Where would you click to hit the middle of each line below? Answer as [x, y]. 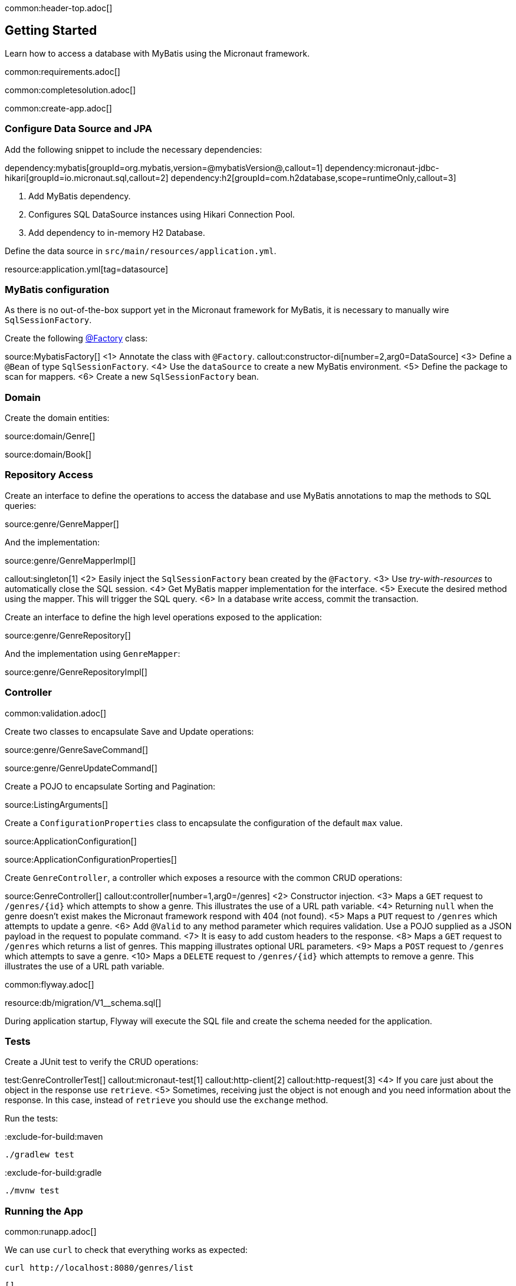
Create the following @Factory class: [76, 338]
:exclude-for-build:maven [54, 1137]
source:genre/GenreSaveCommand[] [77, 749]
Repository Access [49, 475]
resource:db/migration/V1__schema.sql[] [83, 1002]
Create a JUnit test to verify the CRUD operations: [102, 1062]
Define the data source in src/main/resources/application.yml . [141, 251]
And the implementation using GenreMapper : [93, 653]
